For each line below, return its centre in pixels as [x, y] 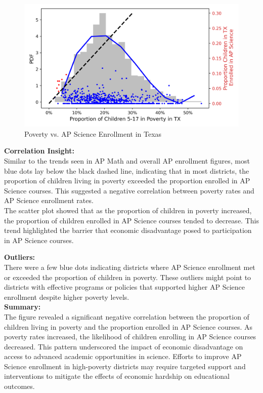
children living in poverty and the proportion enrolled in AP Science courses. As [128, 326]
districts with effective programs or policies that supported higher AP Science [125, 287]
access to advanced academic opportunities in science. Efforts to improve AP [123, 356]
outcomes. [19, 386]
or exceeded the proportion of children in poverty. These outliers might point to [128, 277]
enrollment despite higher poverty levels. [67, 297]
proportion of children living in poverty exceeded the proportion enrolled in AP [127, 181]
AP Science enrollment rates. [49, 200]
